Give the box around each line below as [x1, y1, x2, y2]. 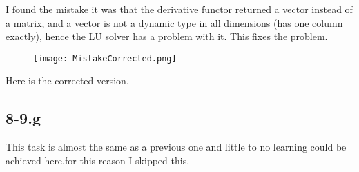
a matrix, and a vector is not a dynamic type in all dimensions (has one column [6, 15, 343, 30]
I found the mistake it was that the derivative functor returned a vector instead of [6, 2, 353, 16]
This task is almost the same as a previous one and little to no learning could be [6, 140, 347, 154]
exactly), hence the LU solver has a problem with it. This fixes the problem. [6, 29, 328, 44]
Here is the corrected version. [6, 73, 129, 88]
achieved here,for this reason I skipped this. [6, 153, 190, 167]
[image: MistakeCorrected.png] [33, 53, 177, 64]
